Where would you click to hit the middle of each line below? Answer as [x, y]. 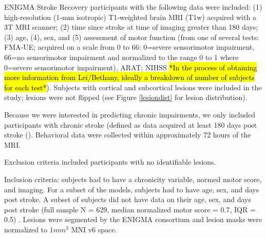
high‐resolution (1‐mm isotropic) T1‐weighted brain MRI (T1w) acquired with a [130, 17]
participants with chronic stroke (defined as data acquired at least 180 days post [131, 124]
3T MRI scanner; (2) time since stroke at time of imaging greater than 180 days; [131, 27]
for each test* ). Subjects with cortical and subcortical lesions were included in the [133, 87]
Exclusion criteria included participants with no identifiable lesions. [110, 162]
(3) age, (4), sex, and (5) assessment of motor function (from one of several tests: [132, 37]
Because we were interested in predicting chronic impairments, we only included [130, 114]
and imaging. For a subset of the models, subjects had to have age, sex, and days [132, 189]
